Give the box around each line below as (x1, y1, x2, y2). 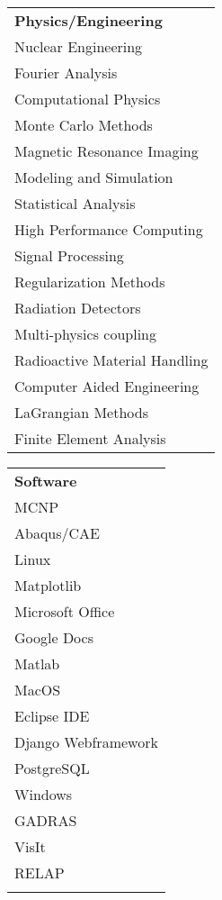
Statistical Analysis (14, 192, 136, 214)
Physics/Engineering (14, 9, 163, 31)
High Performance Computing (14, 218, 203, 240)
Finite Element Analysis (14, 427, 166, 449)
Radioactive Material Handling (14, 349, 209, 370)
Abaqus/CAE (14, 522, 100, 543)
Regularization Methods (14, 270, 165, 292)
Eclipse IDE (14, 705, 90, 726)
